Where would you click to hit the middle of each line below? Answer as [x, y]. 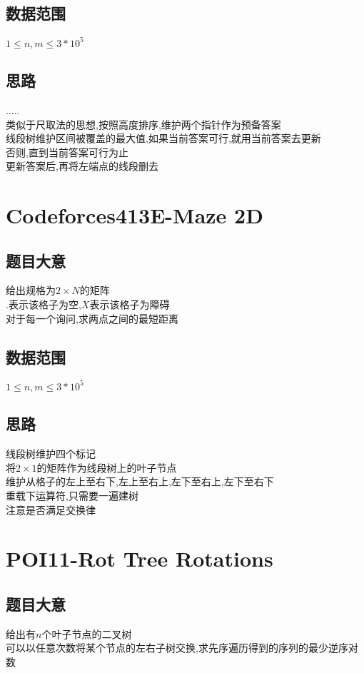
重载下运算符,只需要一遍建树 [72, 495]
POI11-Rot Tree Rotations [140, 558]
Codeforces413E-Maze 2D [135, 215]
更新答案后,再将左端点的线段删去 [82, 166]
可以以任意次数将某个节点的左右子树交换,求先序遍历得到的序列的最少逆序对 [182, 648]
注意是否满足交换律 [51, 509]
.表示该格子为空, [44, 304]
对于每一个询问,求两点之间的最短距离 [92, 318]
